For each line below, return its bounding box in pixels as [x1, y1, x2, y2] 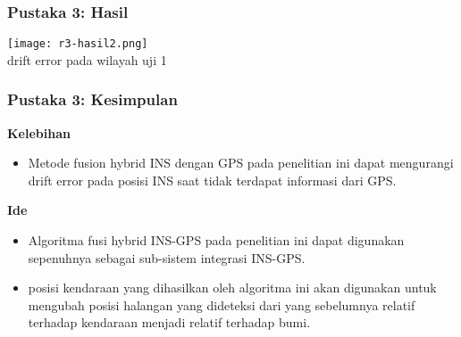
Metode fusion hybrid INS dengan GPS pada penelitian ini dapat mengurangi [28, 153, 454, 172]
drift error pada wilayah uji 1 [7, 50, 167, 69]
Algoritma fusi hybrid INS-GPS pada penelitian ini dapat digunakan [28, 231, 405, 250]
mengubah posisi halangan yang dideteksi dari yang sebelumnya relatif [28, 295, 415, 314]
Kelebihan [7, 123, 71, 142]
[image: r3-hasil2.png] [7, 37, 148, 51]
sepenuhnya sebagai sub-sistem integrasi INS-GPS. [28, 248, 306, 267]
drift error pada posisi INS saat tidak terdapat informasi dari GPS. [28, 170, 397, 189]
